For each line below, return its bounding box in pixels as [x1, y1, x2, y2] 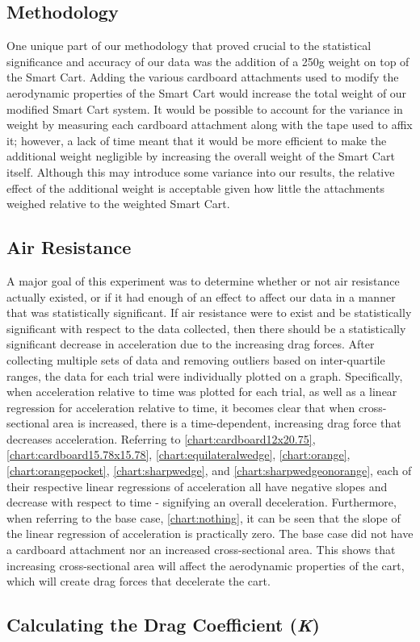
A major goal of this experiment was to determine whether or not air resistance [6, 272, 400, 289]
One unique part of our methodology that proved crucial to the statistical [6, 37, 372, 54]
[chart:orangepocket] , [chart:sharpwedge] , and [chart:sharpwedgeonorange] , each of [6, 462, 412, 479]
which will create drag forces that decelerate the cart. [6, 573, 271, 590]
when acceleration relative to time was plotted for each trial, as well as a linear [6, 383, 397, 400]
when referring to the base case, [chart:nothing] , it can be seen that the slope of [6, 509, 401, 526]
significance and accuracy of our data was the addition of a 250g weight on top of [6, 52, 409, 69]
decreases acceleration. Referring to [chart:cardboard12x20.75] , [6, 430, 316, 447]
